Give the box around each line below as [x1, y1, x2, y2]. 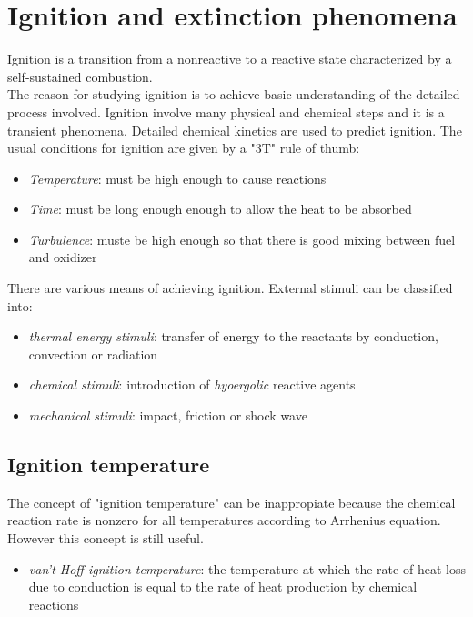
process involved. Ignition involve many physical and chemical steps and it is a [7, 102, 445, 121]
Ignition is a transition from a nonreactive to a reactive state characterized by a [7, 49, 452, 68]
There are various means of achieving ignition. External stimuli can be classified [7, 278, 453, 298]
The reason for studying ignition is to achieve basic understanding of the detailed [7, 85, 460, 104]
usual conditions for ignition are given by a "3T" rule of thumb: [7, 138, 360, 157]
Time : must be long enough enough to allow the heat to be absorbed [28, 199, 412, 218]
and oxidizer [28, 248, 97, 267]
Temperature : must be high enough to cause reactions [28, 168, 327, 187]
